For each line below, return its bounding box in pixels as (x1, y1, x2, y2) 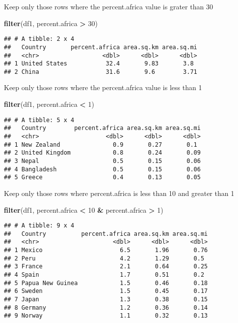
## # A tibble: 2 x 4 (4, 35, 75, 43)
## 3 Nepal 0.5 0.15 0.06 (4, 157, 201, 164)
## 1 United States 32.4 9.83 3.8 (4, 60, 194, 67)
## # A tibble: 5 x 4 (4, 116, 75, 124)
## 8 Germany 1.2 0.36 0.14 (4, 304, 208, 311)
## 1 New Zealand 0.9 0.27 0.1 (4, 141, 197, 148)
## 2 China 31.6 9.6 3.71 (4, 68, 197, 75)
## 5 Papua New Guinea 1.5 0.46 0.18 (4, 279, 208, 287)
